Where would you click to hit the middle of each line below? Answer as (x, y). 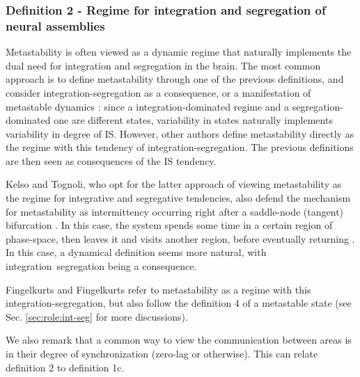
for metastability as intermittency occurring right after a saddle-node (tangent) (175, 211)
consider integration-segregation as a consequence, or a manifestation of (158, 92)
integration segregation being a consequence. (101, 266)
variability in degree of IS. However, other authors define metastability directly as (180, 133)
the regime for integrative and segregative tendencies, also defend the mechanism (178, 198)
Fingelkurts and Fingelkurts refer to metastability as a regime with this (158, 289)
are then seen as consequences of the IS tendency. (111, 160)
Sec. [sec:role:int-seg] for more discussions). (97, 316)
